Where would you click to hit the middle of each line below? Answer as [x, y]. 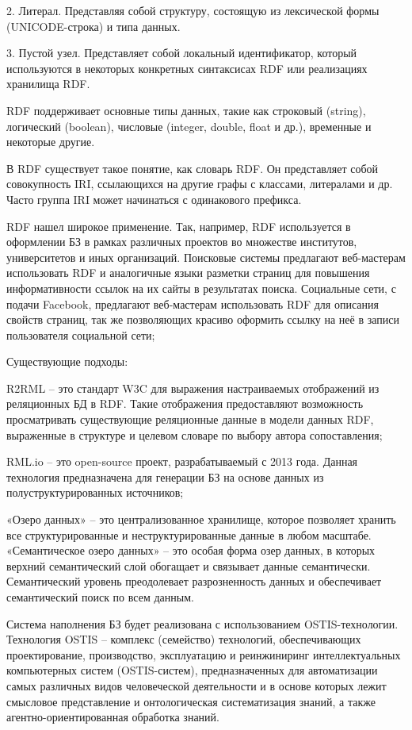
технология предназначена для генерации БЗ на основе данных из [165, 476]
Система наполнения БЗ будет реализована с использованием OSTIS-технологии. [202, 623]
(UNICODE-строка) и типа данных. [93, 26]
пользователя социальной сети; [81, 334]
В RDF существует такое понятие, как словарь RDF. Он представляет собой [193, 168]
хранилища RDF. [48, 84]
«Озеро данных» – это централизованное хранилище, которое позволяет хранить [201, 519]
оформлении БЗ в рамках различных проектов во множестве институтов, [182, 242]
